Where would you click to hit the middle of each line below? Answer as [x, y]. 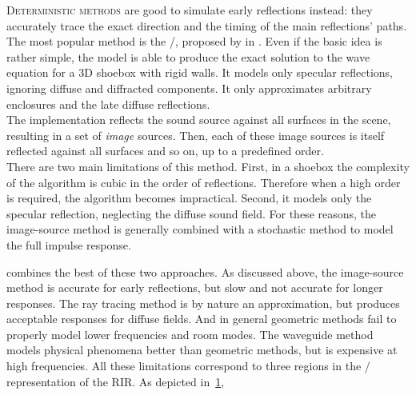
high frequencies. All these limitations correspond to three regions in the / [188, 366]
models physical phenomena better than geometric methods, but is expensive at [202, 350]
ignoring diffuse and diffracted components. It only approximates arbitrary [189, 88]
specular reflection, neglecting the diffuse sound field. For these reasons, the [192, 213]
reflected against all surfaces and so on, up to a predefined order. [165, 151]
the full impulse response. [69, 244]
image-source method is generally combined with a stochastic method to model [200, 229]
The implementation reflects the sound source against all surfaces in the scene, [199, 120]
